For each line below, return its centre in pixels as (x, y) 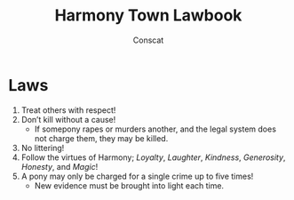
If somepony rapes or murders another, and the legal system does (155, 129)
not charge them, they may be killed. (101, 138)
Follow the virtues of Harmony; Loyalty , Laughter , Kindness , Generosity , (153, 157)
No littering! (43, 148)
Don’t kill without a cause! (68, 119)
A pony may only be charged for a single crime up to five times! (137, 176)
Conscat (148, 40)
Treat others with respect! (68, 110)
